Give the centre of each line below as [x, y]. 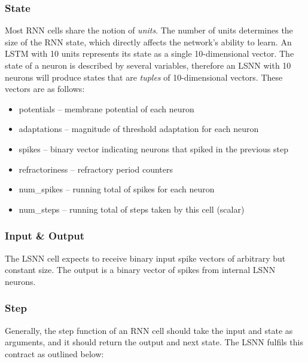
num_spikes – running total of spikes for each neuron [117, 189]
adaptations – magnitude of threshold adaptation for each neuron [139, 129]
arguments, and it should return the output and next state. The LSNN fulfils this [154, 342]
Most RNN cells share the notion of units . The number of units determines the [149, 30]
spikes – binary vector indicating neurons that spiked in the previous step [153, 148]
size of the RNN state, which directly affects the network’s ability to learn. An [148, 42]
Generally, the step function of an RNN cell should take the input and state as [149, 330]
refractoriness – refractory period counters [96, 169]
